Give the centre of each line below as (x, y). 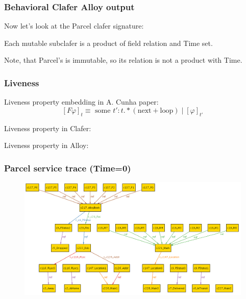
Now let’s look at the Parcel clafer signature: (74, 26)
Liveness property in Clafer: (48, 128)
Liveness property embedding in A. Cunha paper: (81, 102)
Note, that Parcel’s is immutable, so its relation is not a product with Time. (123, 60)
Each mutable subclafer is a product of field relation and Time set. (108, 43)
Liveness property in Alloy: (46, 145)
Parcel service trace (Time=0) (68, 168)
